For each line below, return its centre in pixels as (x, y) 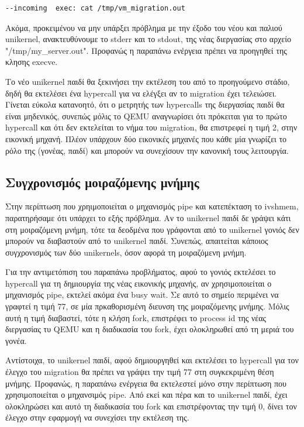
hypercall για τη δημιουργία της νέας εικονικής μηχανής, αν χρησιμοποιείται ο (139, 283)
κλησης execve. (32, 62)
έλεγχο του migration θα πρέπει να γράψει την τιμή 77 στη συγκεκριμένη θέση (140, 372)
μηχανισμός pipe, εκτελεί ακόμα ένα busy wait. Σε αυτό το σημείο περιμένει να (142, 295)
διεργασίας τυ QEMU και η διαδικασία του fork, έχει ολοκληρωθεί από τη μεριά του (150, 329)
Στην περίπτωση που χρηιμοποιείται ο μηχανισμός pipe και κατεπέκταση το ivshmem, (152, 206)
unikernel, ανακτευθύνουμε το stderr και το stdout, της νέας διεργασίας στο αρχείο (148, 39)
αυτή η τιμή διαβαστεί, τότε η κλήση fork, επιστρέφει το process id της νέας (136, 317)
